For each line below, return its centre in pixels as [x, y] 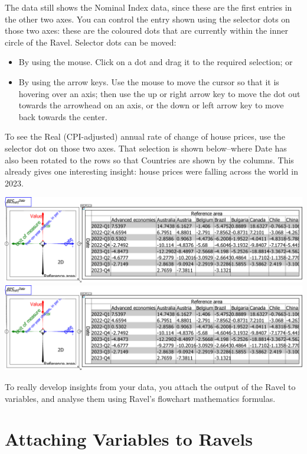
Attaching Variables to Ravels [129, 439]
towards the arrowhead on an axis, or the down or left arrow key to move [151, 105]
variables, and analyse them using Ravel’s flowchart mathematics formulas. [140, 398]
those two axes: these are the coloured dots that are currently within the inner [147, 30]
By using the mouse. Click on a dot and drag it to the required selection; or [156, 62]
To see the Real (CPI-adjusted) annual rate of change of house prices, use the [145, 136]
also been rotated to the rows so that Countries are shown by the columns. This [149, 160]
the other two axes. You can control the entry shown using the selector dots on [148, 19]
